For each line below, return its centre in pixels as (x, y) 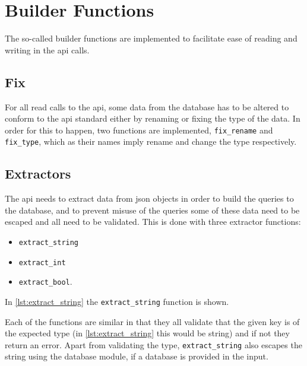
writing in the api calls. (47, 50)
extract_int (42, 262)
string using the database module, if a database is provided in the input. (137, 356)
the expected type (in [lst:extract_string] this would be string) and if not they (147, 333)
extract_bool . (45, 281)
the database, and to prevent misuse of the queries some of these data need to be (152, 210)
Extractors (38, 174)
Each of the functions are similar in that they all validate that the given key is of (152, 321)
